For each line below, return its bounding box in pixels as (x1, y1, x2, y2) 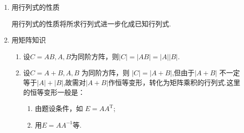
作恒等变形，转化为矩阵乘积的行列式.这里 (108, 77, 241, 87)
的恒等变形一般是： (23, 87, 85, 97)
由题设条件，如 (35, 103, 83, 113)
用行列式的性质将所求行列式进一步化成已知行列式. (11, 18, 171, 28)
